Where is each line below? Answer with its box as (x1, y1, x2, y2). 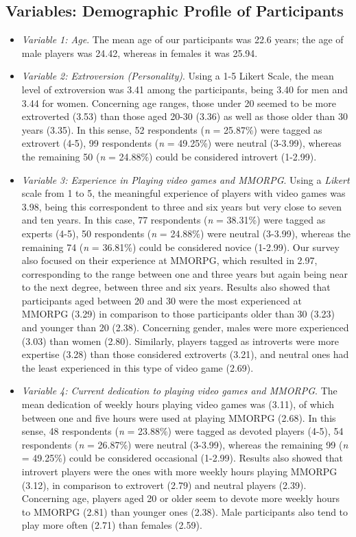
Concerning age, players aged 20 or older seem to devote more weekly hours (21, 491, 340, 505)
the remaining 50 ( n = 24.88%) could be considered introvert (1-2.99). (21, 149, 317, 163)
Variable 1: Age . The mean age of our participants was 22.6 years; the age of (21, 32, 344, 47)
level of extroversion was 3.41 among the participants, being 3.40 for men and (21, 82, 348, 96)
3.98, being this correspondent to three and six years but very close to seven (21, 199, 342, 213)
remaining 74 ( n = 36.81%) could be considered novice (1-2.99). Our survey (21, 239, 340, 254)
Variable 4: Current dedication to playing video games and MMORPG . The (21, 383, 337, 398)
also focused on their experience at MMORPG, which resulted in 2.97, (21, 253, 318, 267)
